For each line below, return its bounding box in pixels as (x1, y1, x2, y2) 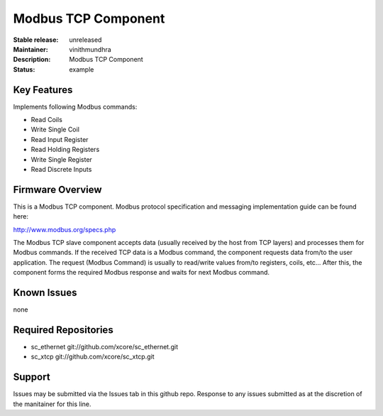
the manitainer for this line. (13, 400, 91, 408)
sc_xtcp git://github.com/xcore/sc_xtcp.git (30, 352, 155, 361)
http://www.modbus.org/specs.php (13, 225, 116, 234)
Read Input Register (30, 135, 89, 143)
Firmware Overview (13, 183, 102, 195)
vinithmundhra (69, 45, 111, 53)
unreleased (69, 35, 102, 44)
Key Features (13, 84, 73, 96)
